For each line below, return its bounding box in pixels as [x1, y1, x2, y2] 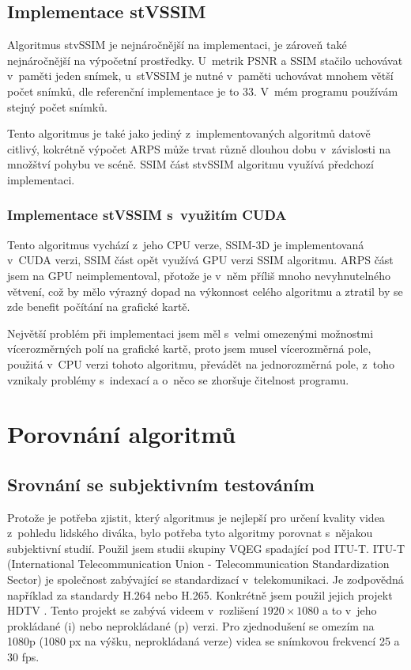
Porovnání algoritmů [7, 418, 236, 450]
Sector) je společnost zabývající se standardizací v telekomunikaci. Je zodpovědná [7, 571, 404, 588]
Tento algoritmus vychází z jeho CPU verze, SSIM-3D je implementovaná [7, 236, 364, 252]
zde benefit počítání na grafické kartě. [7, 298, 190, 315]
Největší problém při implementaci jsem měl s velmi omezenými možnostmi [7, 324, 374, 341]
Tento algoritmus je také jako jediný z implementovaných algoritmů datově [7, 125, 371, 142]
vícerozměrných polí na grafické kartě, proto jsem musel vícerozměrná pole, [7, 340, 371, 357]
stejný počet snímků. [7, 98, 107, 115]
